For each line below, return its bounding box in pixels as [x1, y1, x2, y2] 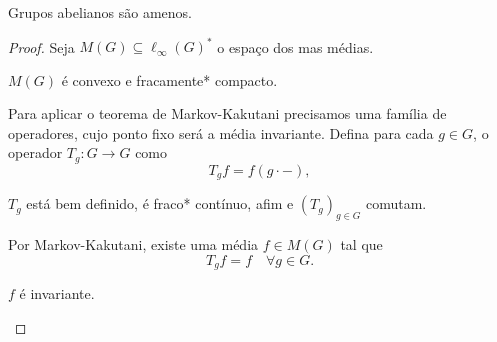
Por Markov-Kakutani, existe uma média [8, 234, 259, 255]
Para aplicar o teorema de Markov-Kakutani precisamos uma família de [8, 103, 447, 124]
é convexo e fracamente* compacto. [61, 69, 278, 90]
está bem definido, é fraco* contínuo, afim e [26, 193, 294, 214]
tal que [340, 234, 383, 255]
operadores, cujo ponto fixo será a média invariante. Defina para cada [8, 122, 434, 143]
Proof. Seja [8, 36, 75, 57]
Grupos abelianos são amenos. [8, 2, 193, 22]
